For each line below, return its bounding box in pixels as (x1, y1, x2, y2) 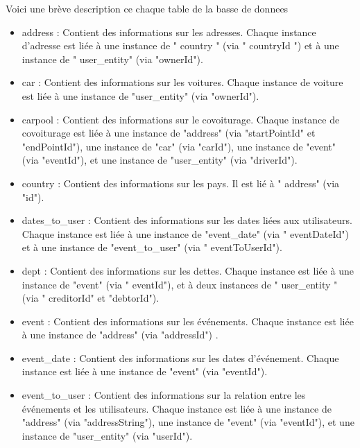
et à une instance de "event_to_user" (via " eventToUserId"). (22, 240, 282, 255)
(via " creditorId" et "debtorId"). (22, 291, 160, 305)
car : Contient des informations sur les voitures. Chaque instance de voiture (22, 75, 343, 89)
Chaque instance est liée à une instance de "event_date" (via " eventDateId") (22, 226, 350, 241)
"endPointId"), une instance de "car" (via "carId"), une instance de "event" (22, 139, 336, 153)
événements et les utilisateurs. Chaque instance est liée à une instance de (22, 401, 332, 415)
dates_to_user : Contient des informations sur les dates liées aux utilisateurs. (22, 213, 352, 227)
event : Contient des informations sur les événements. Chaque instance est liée (22, 313, 354, 328)
